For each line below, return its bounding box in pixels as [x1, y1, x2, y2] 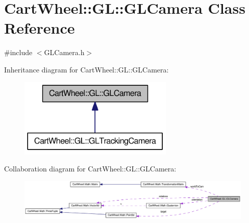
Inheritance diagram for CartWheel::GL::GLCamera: [4, 64, 169, 75]
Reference [4, 17, 75, 38]
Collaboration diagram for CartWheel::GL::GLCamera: [4, 163, 177, 174]
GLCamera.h [44, 47, 85, 58]
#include [4, 47, 33, 58]
